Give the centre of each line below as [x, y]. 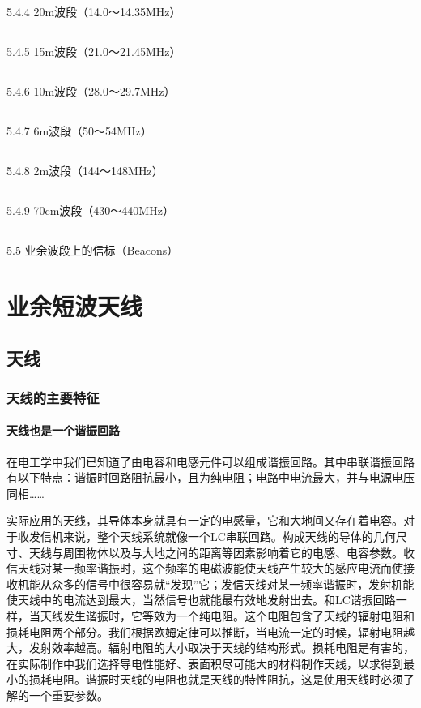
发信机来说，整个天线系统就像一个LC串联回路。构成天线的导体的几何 [212, 536]
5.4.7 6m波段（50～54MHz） [79, 131]
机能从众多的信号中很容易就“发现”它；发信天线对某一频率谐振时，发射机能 [216, 584]
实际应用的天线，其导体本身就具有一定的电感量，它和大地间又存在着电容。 [205, 520]
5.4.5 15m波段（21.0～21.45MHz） [94, 51]
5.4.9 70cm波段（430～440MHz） [90, 210]
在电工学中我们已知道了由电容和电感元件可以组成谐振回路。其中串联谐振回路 [210, 461]
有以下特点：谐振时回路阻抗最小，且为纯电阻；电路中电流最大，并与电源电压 [210, 477]
